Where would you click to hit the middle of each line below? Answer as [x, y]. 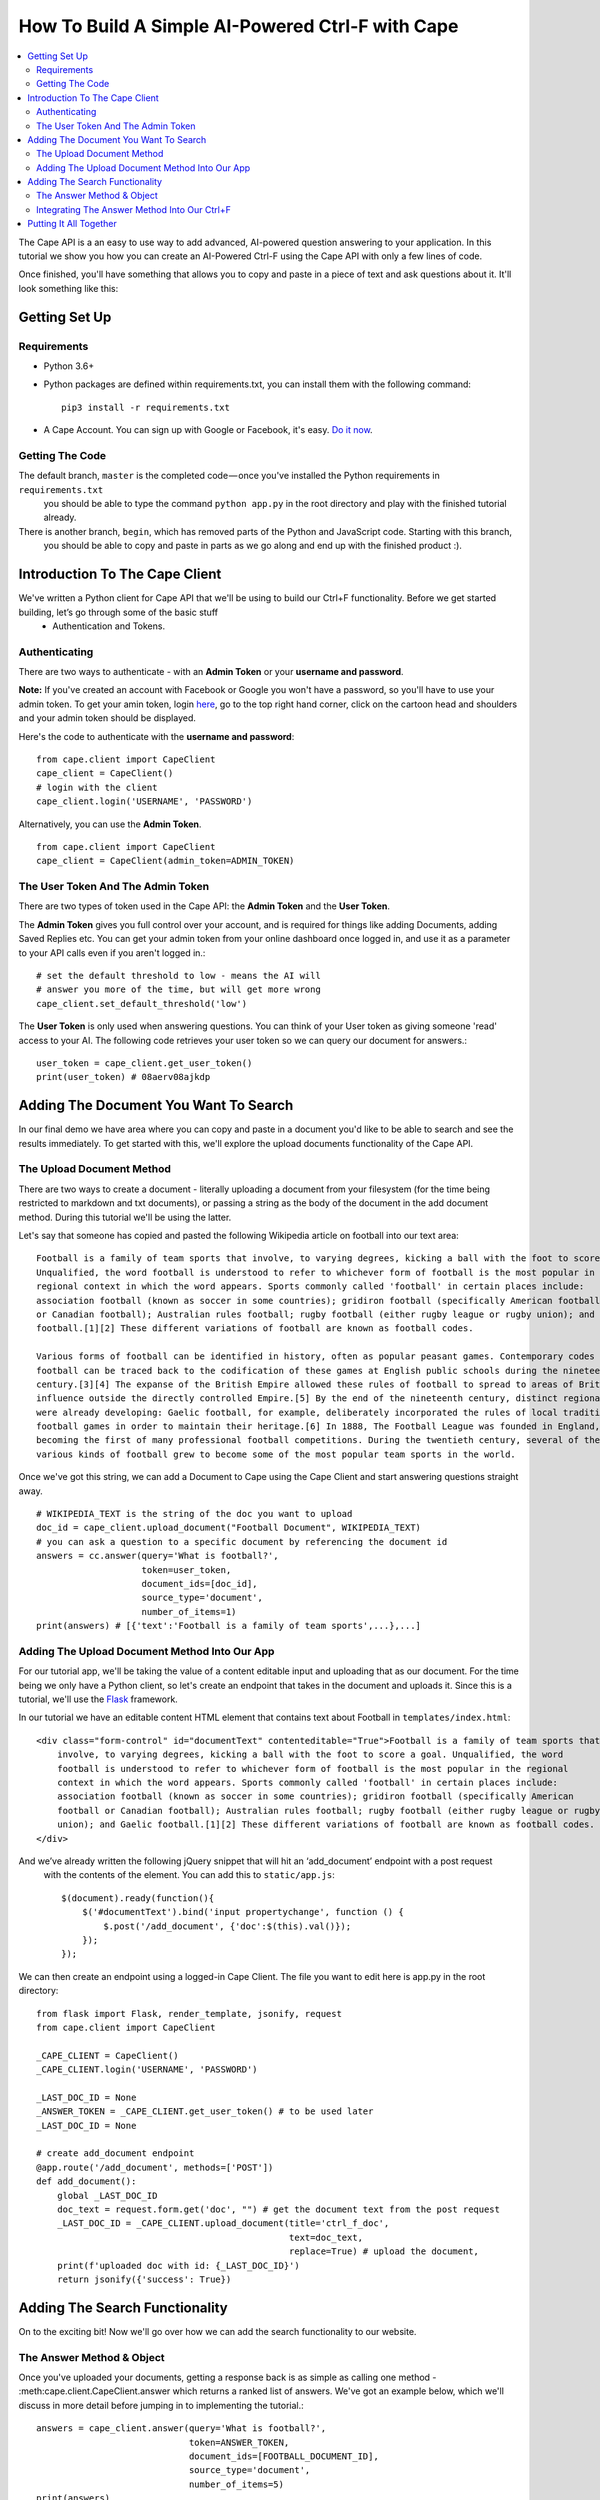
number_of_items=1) [189, 1611]
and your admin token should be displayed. [107, 718]
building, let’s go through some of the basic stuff [118, 612]
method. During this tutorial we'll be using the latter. [125, 1217]
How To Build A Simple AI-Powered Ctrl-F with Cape [238, 26]
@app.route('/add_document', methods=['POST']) [155, 2167]
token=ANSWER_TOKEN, [239, 2442]
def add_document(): [86, 2181]
